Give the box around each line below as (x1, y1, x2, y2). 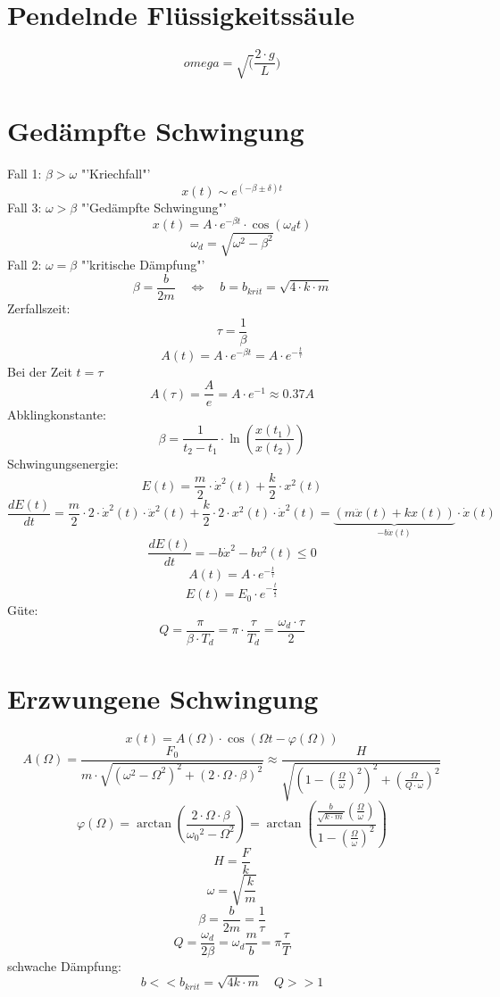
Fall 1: (7, 164, 42, 183)
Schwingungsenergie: (7, 453, 119, 472)
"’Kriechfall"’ (80, 164, 151, 183)
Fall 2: (7, 255, 42, 274)
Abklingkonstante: (7, 405, 106, 424)
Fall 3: (7, 198, 42, 217)
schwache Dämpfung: (7, 956, 121, 975)
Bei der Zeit (7, 361, 72, 380)
